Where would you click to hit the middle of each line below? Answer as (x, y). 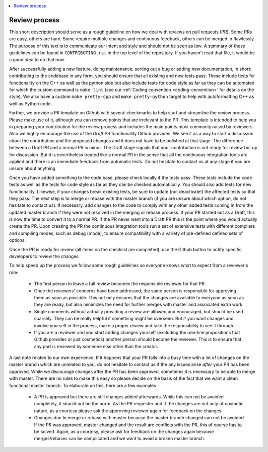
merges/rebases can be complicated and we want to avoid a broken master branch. (120, 439)
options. (18, 240)
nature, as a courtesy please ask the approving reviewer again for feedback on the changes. (128, 411)
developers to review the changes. (45, 257)
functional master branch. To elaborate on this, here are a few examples (83, 385)
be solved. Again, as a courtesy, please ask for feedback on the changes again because (124, 432)
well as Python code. (31, 103)
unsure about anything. (33, 169)
